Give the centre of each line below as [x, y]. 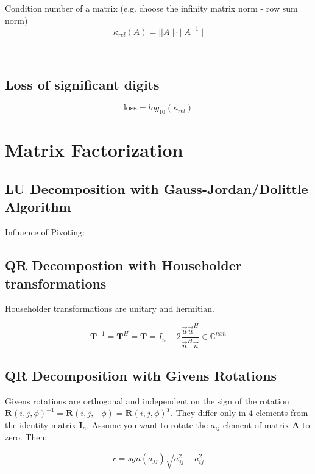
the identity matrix [41, 424]
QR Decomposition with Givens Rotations [141, 375]
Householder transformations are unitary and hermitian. [110, 308]
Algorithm [38, 206]
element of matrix [256, 424]
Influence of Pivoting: [45, 232]
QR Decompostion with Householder [123, 265]
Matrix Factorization [94, 150]
